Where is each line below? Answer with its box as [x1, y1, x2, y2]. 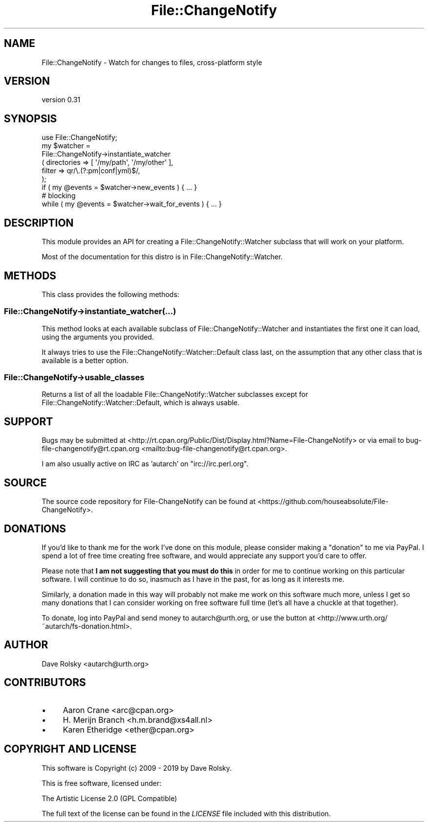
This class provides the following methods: [42, 290, 179, 298]
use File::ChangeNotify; [42, 133, 118, 142]
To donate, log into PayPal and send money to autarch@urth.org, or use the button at [42, 614, 315, 622]
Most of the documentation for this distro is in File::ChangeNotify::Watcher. [42, 252, 283, 261]
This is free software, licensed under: [42, 779, 162, 787]
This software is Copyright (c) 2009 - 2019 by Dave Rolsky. [42, 763, 232, 772]
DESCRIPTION [4, 216, 74, 229]
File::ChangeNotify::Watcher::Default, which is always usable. [42, 398, 240, 407]
